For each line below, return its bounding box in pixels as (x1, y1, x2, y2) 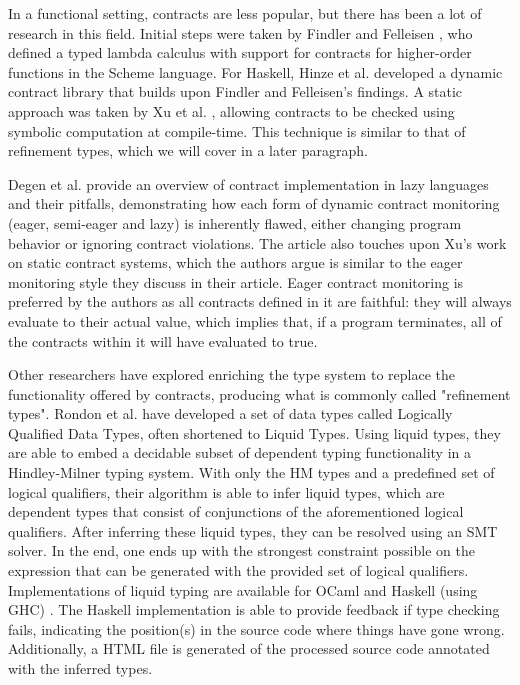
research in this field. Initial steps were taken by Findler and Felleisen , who (8, 22, 473, 43)
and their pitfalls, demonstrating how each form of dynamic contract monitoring (8, 193, 500, 214)
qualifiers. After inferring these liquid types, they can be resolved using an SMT (8, 520, 498, 541)
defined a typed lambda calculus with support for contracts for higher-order (8, 42, 472, 63)
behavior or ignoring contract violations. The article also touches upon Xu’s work (8, 232, 507, 253)
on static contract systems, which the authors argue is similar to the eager (8, 252, 463, 273)
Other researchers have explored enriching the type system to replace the (8, 364, 455, 385)
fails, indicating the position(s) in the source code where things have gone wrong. (8, 618, 505, 639)
